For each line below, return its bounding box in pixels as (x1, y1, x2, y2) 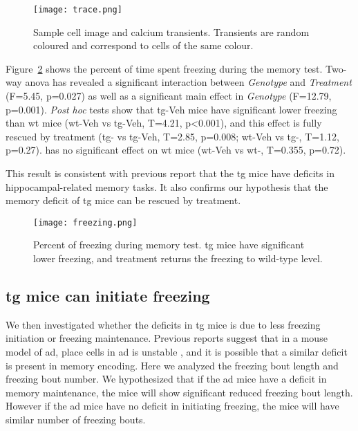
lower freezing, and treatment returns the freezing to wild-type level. (33, 251, 323, 266)
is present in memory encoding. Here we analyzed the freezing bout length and (6, 358, 339, 372)
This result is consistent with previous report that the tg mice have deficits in (6, 166, 335, 180)
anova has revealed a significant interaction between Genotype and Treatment (25, 75, 352, 89)
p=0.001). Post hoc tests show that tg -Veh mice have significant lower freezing (6, 102, 337, 116)
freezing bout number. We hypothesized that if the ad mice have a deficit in (6, 372, 327, 386)
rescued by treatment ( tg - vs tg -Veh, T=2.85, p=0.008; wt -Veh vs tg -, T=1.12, (6, 129, 339, 143)
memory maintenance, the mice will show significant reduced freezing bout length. (6, 385, 353, 399)
